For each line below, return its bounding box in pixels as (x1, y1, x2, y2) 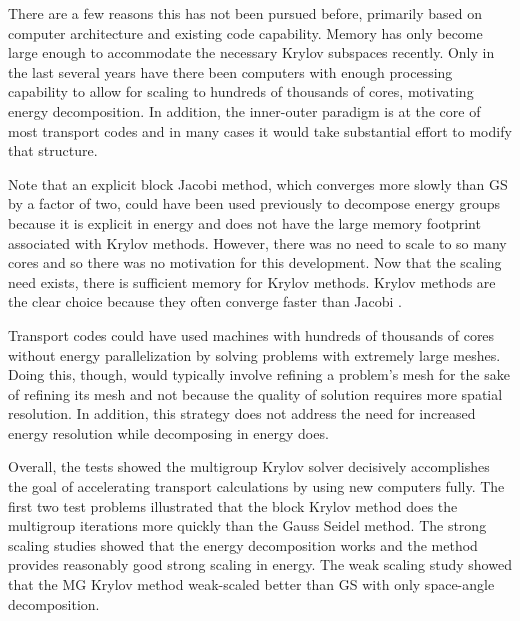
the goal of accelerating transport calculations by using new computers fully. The (8, 476, 505, 497)
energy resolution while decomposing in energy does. (8, 422, 329, 443)
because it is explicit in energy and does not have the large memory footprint (8, 212, 481, 233)
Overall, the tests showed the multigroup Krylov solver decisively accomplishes (8, 456, 490, 477)
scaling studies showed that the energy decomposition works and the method (8, 534, 478, 555)
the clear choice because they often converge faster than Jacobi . (8, 291, 402, 312)
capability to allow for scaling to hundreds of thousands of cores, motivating (8, 81, 474, 102)
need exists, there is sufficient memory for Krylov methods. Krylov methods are (8, 271, 496, 292)
